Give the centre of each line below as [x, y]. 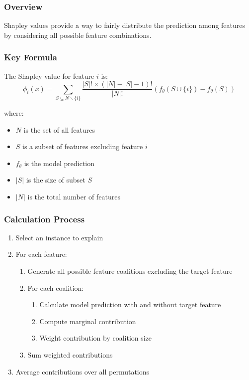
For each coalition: [56, 287]
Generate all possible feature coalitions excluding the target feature [130, 271]
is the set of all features [59, 129]
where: [14, 113]
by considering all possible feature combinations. [78, 35]
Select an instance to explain [59, 237]
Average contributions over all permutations [83, 371]
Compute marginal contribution [88, 321]
